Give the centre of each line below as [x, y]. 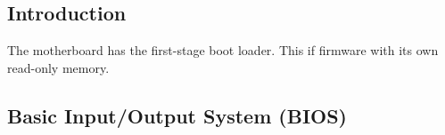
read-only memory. [58, 67]
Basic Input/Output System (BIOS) [177, 115]
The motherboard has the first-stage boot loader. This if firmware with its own [223, 50]
